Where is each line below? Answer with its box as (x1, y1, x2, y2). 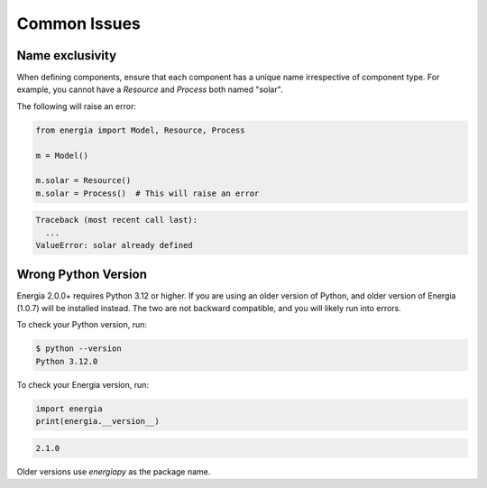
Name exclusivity (16, 48, 117, 63)
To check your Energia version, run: (16, 379, 149, 390)
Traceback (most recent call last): (35, 215, 198, 226)
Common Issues (16, 14, 142, 33)
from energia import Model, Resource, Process (35, 124, 245, 135)
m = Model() (35, 150, 89, 161)
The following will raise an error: (16, 100, 137, 112)
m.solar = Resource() (35, 176, 132, 186)
